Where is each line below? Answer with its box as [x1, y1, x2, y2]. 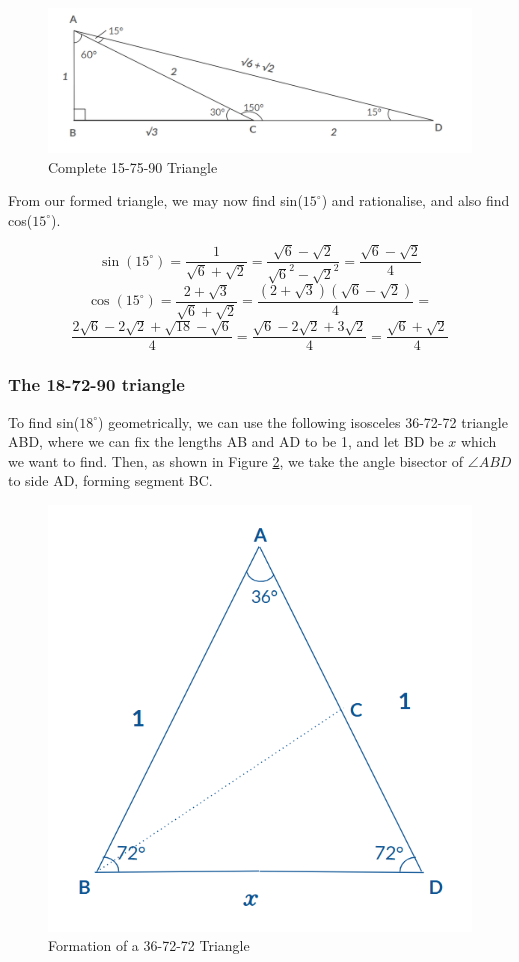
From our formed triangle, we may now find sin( [8, 190, 303, 211]
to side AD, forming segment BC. [8, 470, 213, 491]
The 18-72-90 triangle [8, 372, 185, 397]
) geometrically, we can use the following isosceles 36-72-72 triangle [98, 411, 508, 432]
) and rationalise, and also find [321, 190, 510, 211]
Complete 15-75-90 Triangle [48, 156, 218, 177]
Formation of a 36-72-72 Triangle [48, 935, 250, 956]
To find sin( [8, 411, 80, 432]
